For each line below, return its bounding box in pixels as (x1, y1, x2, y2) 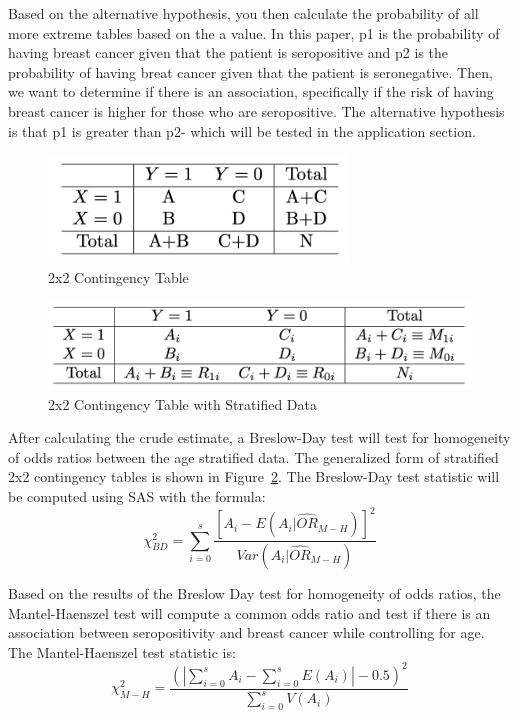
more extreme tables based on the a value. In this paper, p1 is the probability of (8, 22, 500, 43)
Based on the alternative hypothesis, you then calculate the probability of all (8, 3, 479, 23)
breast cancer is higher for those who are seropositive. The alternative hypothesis (8, 100, 505, 121)
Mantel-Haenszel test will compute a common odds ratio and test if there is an (8, 602, 491, 623)
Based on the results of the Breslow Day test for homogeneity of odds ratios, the (8, 583, 501, 604)
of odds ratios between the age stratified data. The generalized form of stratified (8, 446, 499, 467)
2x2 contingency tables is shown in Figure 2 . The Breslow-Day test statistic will (8, 466, 500, 487)
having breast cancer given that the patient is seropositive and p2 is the (8, 42, 448, 63)
